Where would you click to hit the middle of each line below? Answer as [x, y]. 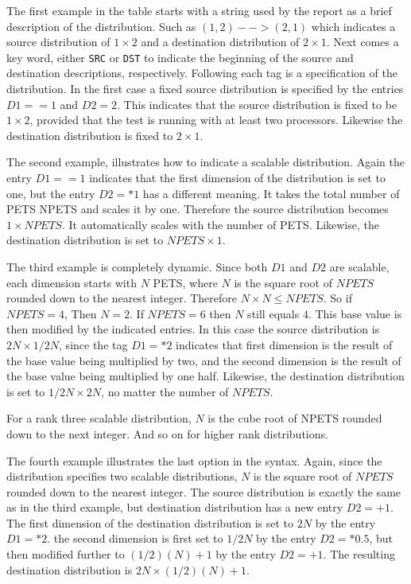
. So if [337, 298]
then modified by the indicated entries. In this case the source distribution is [193, 329]
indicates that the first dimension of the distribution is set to [237, 177]
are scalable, [359, 266]
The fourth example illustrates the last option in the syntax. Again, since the [194, 460]
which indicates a [353, 26]
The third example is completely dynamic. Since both [137, 266]
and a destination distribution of [220, 42]
